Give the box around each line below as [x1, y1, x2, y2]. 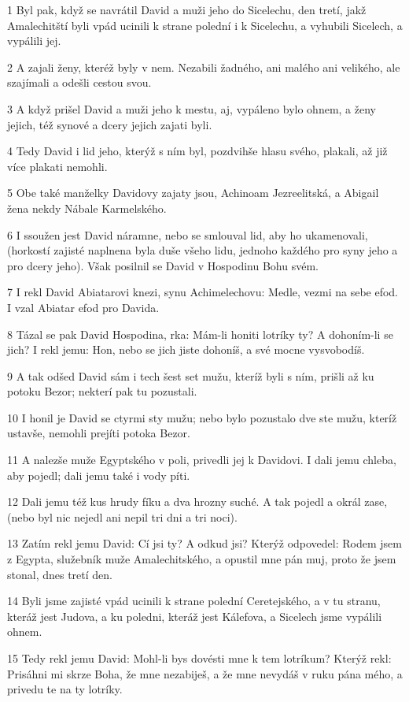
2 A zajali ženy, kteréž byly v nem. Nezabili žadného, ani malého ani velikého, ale [7, 58, 400, 75]
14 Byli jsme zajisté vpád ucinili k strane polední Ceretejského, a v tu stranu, [7, 592, 381, 609]
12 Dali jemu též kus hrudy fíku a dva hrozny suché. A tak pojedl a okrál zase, [7, 493, 388, 510]
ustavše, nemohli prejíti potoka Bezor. [7, 425, 190, 441]
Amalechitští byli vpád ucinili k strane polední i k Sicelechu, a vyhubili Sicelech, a [7, 17, 403, 33]
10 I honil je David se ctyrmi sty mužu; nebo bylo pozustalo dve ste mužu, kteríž [7, 409, 397, 425]
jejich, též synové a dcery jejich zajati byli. [7, 116, 212, 132]
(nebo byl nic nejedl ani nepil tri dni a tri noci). [7, 508, 238, 525]
